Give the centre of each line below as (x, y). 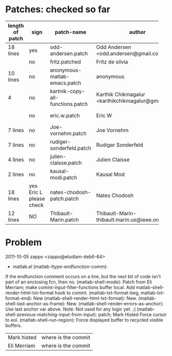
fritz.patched (65, 61)
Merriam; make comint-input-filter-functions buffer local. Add (70, 287)
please (37, 198)
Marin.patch (64, 219)
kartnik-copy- (68, 91)
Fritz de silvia (112, 61)
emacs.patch (66, 83)
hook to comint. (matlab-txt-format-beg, (97, 293)
